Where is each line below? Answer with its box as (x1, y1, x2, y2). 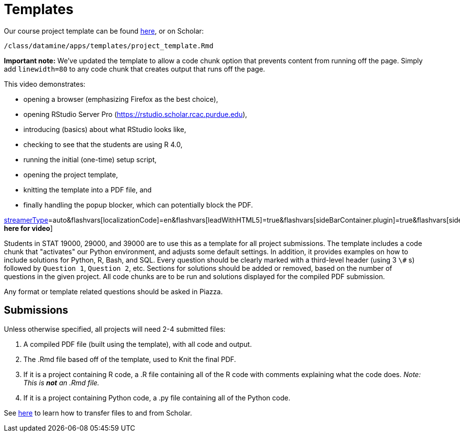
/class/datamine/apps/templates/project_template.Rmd (4, 41, 213, 50)
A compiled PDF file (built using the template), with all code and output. (23, 340, 252, 348)
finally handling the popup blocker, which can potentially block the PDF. (23, 200, 253, 209)
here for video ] (4, 224, 53, 232)
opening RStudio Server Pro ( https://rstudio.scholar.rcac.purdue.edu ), (23, 110, 248, 118)
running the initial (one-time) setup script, (23, 155, 157, 164)
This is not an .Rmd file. (23, 378, 99, 387)
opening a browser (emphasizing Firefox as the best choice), (23, 95, 218, 103)
